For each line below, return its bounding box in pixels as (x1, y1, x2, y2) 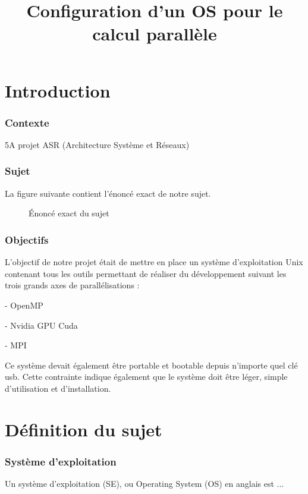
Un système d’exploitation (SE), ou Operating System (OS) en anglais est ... (5, 477, 284, 490)
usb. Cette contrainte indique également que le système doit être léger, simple (5, 370, 288, 383)
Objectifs (5, 232, 49, 247)
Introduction (5, 78, 111, 102)
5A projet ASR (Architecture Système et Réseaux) (5, 138, 190, 150)
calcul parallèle (92, 21, 217, 46)
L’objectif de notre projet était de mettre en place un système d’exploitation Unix (5, 256, 303, 268)
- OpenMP (5, 298, 43, 311)
